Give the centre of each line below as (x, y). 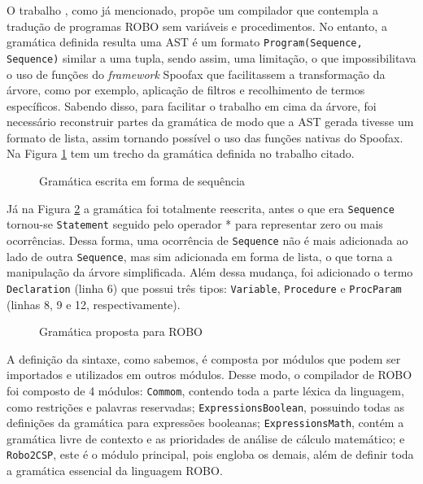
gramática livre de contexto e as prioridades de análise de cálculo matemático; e (206, 438)
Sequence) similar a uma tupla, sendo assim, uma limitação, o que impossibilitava (211, 57)
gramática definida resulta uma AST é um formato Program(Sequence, (185, 42)
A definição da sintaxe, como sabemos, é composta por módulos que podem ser (204, 358)
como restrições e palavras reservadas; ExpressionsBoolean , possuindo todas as (206, 406)
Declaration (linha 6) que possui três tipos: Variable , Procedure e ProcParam (204, 288)
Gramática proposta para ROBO (121, 331)
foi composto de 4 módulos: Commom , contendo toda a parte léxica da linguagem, (205, 390)
